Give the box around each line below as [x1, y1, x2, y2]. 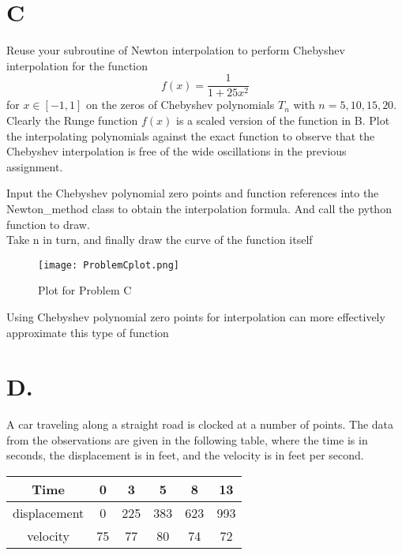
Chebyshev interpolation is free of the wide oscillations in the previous [6, 143, 347, 159]
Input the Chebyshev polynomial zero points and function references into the [6, 185, 379, 201]
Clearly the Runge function [6, 111, 138, 128]
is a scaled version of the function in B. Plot [175, 111, 390, 128]
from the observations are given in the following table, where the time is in [6, 431, 368, 448]
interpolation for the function [6, 57, 148, 73]
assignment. [6, 158, 63, 174]
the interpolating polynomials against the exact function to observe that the [6, 127, 375, 144]
